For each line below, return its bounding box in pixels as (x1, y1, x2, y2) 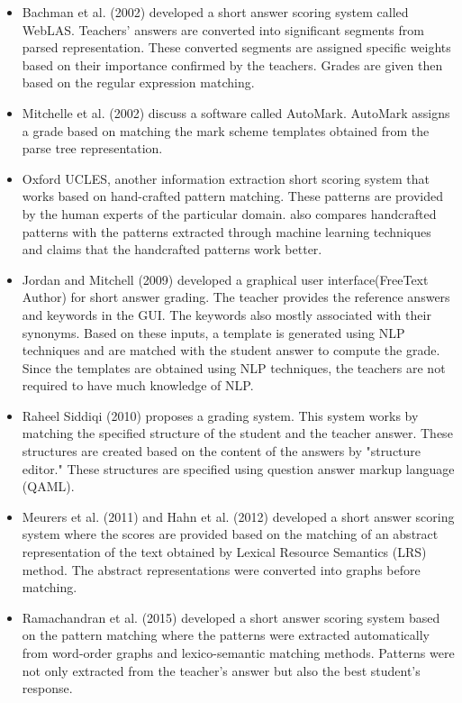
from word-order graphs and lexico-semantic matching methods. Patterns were (22, 644, 455, 662)
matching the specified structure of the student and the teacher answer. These (22, 424, 453, 443)
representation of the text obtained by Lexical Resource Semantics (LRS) (22, 543, 427, 561)
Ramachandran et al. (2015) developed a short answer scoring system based (22, 607, 440, 626)
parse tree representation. (22, 139, 163, 158)
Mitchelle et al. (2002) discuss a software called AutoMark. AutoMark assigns (22, 103, 450, 122)
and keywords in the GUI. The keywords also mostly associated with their (22, 305, 431, 324)
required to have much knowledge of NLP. (22, 376, 254, 395)
